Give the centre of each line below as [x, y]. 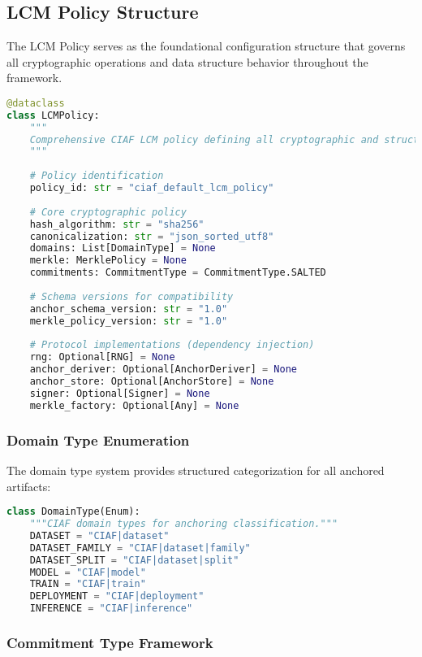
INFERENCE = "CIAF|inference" [111, 609]
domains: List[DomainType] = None [123, 248]
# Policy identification [97, 176]
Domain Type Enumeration [98, 439]
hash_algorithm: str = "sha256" [117, 224]
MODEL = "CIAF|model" [88, 572]
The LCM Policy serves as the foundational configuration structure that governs [206, 46]
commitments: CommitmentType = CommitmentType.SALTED [178, 273]
